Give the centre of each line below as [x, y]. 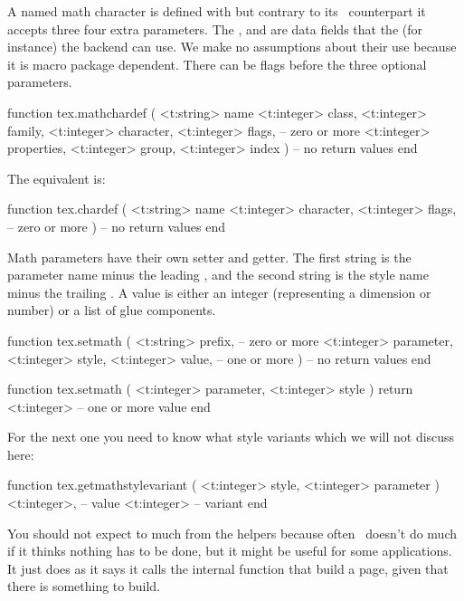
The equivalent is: [57, 178]
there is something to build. [84, 586]
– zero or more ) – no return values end [116, 226]
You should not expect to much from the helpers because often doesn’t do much [232, 533]
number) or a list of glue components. [112, 310]
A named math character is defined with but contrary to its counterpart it [217, 11]
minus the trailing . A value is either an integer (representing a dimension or [219, 292]
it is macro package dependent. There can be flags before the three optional [217, 64]
